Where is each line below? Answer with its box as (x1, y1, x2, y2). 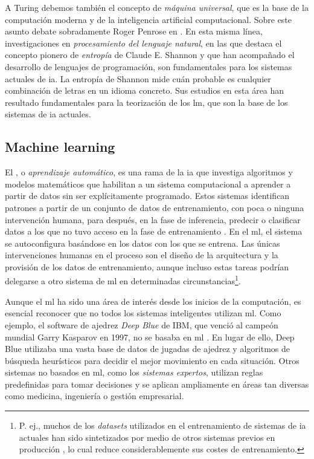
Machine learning (5, 137, 115, 156)
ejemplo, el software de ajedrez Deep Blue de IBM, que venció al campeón (5, 318, 278, 331)
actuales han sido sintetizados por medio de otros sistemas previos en (19, 431, 275, 443)
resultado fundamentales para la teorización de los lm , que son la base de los (5, 96, 288, 108)
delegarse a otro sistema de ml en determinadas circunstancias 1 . (5, 273, 241, 287)
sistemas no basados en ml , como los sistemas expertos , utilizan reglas (5, 366, 263, 379)
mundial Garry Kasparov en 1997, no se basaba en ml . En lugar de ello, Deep (5, 330, 295, 343)
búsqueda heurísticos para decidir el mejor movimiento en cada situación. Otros (5, 354, 300, 366)
